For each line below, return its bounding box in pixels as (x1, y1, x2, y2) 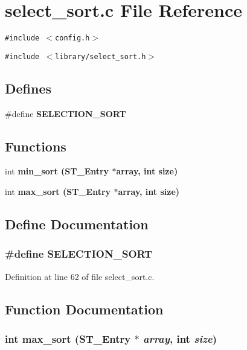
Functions (5, 136, 66, 155)
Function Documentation (5, 299, 164, 318)
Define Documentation (5, 215, 149, 234)
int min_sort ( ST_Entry (5, 165, 109, 177)
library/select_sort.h (55, 52, 146, 61)
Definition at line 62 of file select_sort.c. (5, 270, 155, 282)
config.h (55, 34, 90, 43)
